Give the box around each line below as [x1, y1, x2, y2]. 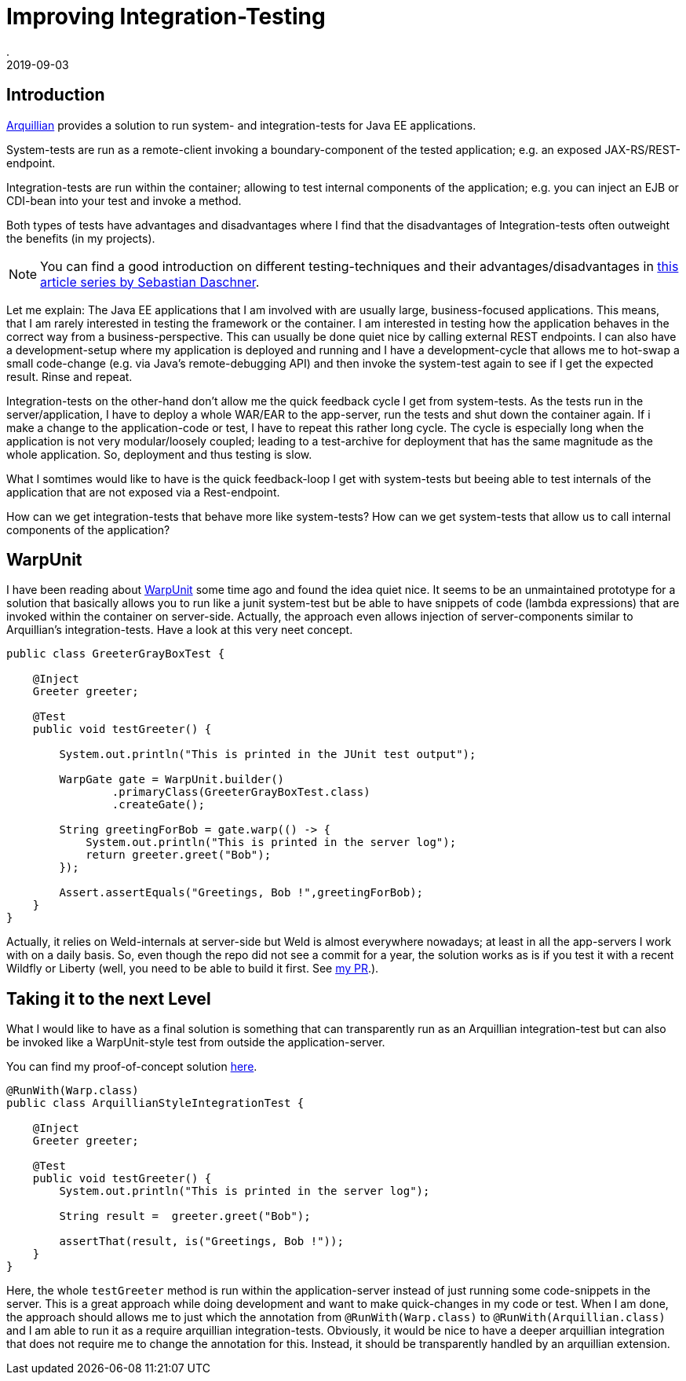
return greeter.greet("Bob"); [86, 848, 272, 862]
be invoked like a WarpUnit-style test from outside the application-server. [6, 1035, 385, 1049]
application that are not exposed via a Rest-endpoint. [6, 485, 280, 499]
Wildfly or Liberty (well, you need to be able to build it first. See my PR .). [6, 962, 379, 976]
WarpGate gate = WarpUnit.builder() [59, 773, 285, 786]
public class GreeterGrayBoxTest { [6, 647, 225, 661]
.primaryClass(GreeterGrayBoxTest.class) [111, 786, 370, 799]
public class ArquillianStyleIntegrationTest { [6, 1097, 305, 1110]
